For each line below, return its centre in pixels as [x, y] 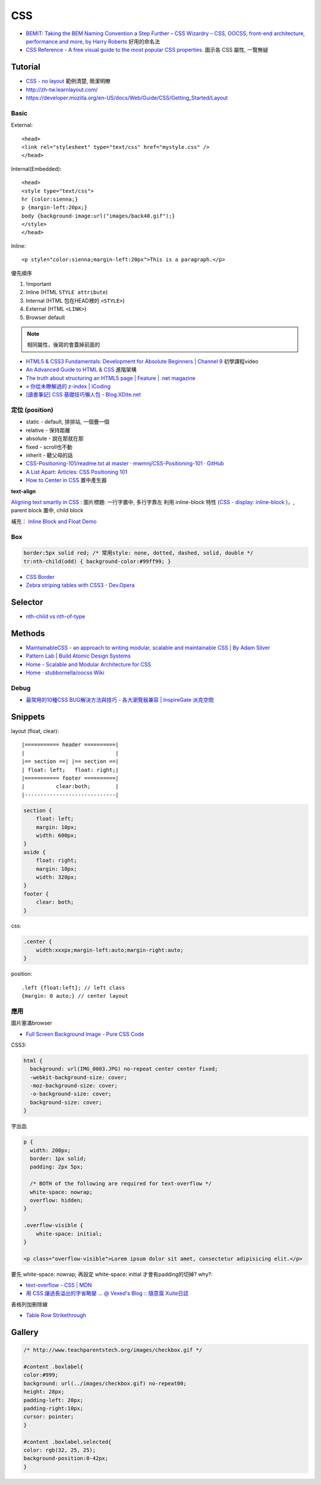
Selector [27, 602]
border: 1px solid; [58, 1159]
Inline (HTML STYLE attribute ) [67, 292]
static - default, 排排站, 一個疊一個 [68, 422]
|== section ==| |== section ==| [70, 762]
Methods [28, 633]
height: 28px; [44, 1392]
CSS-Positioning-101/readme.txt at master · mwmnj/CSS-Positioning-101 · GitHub [125, 463]
